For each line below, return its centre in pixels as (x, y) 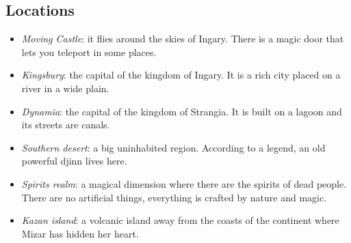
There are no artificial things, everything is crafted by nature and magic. (174, 197)
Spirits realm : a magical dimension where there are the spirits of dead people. (184, 183)
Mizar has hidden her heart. (80, 233)
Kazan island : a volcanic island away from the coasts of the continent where (180, 220)
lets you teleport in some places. (89, 52)
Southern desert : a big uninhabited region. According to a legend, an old (173, 147)
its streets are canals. (66, 125)
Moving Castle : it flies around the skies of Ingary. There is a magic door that (183, 39)
